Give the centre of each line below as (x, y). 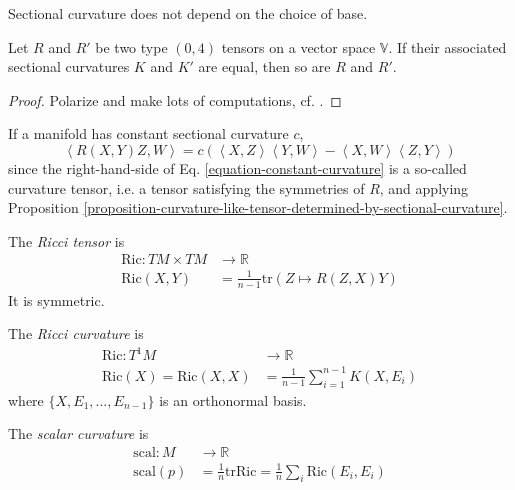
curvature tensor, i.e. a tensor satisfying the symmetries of (186, 187)
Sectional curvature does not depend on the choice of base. (188, 13)
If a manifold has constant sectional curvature (148, 133)
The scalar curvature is (78, 433)
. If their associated (447, 46)
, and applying (424, 187)
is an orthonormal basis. (233, 399)
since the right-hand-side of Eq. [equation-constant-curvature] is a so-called (237, 167)
